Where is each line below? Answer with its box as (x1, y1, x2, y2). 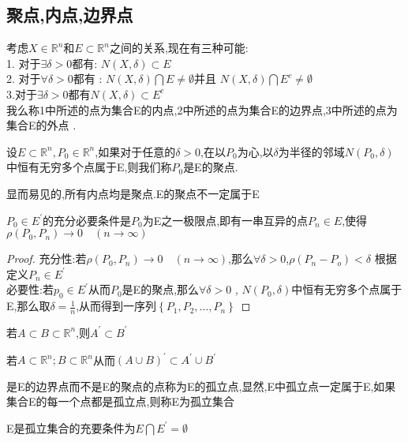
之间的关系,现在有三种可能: (109, 39, 249, 56)
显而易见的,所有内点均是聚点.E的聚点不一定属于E (6, 185, 260, 201)
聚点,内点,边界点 (6, 2, 133, 27)
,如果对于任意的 (95, 143, 176, 159)
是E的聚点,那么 (122, 281, 200, 298)
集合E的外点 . (6, 117, 77, 133)
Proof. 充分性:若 (6, 250, 87, 267)
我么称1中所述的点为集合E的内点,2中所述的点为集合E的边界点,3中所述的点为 (6, 101, 398, 118)
